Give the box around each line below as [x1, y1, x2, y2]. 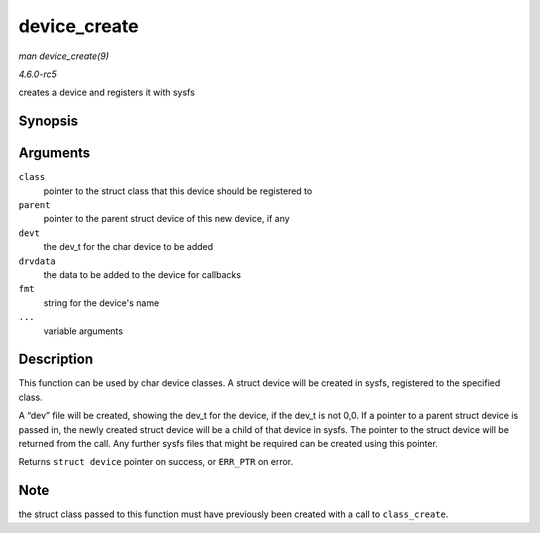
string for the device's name [43, 296, 160, 309]
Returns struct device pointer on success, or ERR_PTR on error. [18, 456, 294, 468]
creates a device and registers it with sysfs [18, 86, 195, 99]
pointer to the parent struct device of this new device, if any [43, 213, 290, 225]
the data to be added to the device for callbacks [43, 268, 242, 280]
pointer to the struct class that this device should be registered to [43, 185, 313, 197]
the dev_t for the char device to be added [43, 241, 214, 253]
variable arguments [43, 325, 124, 337]
